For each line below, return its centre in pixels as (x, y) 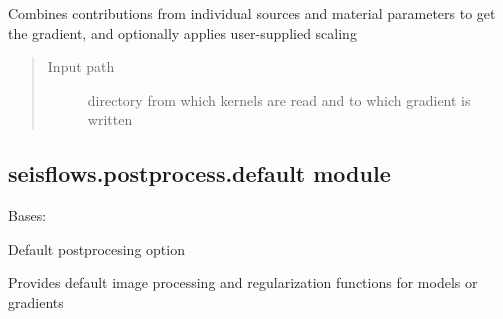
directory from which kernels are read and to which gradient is (279, 99)
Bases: (27, 215)
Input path (81, 66)
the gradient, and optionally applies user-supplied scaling (182, 32)
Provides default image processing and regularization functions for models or (243, 282)
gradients (36, 301)
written (110, 119)
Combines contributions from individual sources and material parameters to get (252, 13)
